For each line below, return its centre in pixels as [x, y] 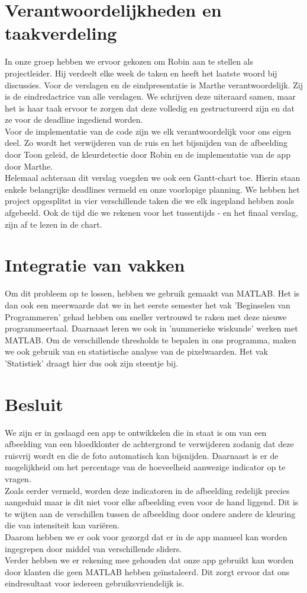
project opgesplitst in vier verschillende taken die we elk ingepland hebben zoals [150, 201]
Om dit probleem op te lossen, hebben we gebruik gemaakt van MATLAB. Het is [152, 293]
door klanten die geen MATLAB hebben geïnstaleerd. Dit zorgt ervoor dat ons [147, 571]
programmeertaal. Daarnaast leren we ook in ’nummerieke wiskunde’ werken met [151, 328]
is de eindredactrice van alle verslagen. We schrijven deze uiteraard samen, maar [150, 96]
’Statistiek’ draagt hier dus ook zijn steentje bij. [92, 363]
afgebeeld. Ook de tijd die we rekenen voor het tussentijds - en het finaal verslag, [151, 213]
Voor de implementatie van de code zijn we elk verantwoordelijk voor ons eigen [148, 131]
